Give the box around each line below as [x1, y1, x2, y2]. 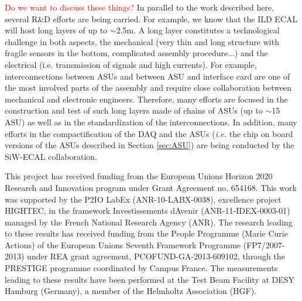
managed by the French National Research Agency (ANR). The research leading [5, 216, 293, 228]
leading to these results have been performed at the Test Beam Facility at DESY [5, 273, 295, 285]
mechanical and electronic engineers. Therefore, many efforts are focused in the [5, 93, 288, 105]
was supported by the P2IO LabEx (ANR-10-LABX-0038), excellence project [5, 193, 282, 205]
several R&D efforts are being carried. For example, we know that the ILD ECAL [5, 12, 298, 25]
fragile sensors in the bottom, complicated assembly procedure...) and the [5, 47, 268, 59]
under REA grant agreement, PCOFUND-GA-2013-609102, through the [27, 250, 285, 262]
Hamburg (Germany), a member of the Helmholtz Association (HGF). [5, 285, 256, 297]
